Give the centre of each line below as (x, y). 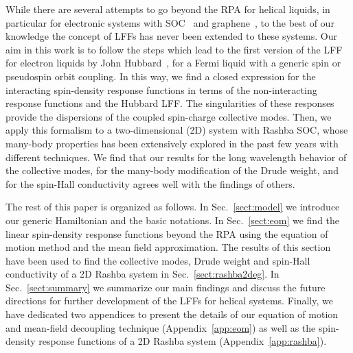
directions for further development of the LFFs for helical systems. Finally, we (169, 301)
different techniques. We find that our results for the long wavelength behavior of (176, 157)
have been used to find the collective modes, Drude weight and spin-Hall (158, 260)
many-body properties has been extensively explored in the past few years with (172, 143)
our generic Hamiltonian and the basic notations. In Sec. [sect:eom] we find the (173, 220)
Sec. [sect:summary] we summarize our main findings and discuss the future (166, 287)
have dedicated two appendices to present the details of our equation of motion (172, 314)
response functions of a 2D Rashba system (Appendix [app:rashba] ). (183, 341)
